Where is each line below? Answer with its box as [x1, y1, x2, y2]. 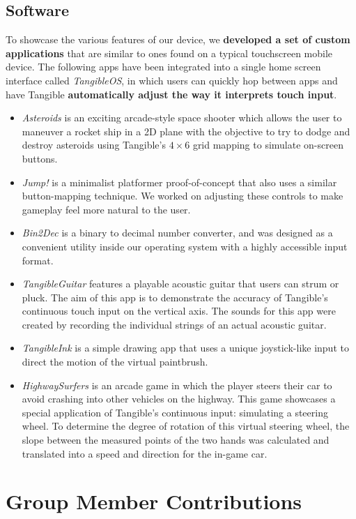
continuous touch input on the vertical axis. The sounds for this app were [22, 303, 336, 318]
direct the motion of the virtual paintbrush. [22, 354, 208, 369]
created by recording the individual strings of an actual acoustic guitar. [22, 317, 327, 331]
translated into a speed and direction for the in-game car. [22, 446, 268, 460]
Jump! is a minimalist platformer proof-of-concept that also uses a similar [22, 174, 337, 189]
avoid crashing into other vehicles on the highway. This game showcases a [22, 391, 336, 406]
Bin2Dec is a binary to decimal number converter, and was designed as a [22, 225, 333, 240]
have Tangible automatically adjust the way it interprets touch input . [6, 86, 337, 101]
